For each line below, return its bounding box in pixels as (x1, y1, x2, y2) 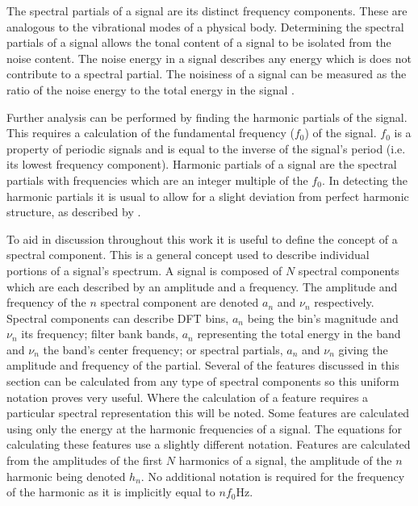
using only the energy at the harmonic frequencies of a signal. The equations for (6, 420, 403, 437)
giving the (338, 341, 388, 358)
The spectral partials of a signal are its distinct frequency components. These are (6, 2, 408, 19)
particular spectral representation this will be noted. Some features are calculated (6, 404, 410, 421)
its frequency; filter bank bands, (21, 325, 178, 342)
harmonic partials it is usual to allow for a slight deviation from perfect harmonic (6, 187, 409, 204)
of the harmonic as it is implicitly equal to (6, 483, 215, 500)
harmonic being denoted (6, 467, 126, 484)
